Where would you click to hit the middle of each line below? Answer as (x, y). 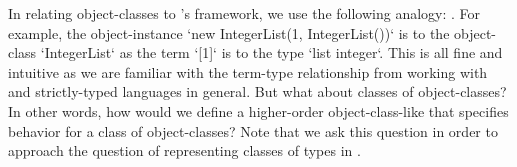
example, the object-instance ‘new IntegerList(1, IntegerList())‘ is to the (229, 32)
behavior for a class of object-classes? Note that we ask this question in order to (253, 130)
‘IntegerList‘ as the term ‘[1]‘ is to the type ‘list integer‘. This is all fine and (271, 52)
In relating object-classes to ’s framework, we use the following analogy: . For (244, 13)
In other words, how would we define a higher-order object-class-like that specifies (258, 110)
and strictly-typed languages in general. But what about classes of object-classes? (257, 91)
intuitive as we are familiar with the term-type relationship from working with (248, 71)
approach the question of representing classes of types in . (184, 150)
